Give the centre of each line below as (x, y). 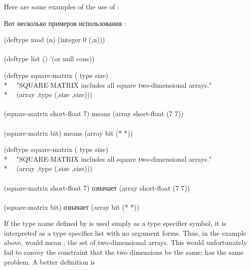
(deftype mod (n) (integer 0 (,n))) (54, 39)
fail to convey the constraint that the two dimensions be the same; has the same (124, 252)
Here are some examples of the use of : (62, 6)
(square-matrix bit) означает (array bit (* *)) (72, 207)
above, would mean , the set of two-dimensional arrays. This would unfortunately (125, 242)
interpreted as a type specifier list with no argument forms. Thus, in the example (125, 233)
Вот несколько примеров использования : (65, 23)
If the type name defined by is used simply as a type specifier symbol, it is (115, 223)
